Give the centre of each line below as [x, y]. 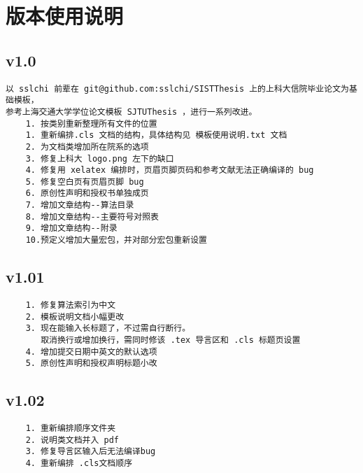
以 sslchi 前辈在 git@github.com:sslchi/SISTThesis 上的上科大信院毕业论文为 [177, 89]
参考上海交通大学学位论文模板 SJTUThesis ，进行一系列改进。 [131, 112]
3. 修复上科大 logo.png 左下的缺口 [100, 158]
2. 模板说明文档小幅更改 [75, 317]
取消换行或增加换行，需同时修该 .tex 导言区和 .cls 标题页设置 [171, 340]
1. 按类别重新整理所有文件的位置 [91, 123]
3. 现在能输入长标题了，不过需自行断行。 [108, 329]
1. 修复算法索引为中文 [71, 305]
